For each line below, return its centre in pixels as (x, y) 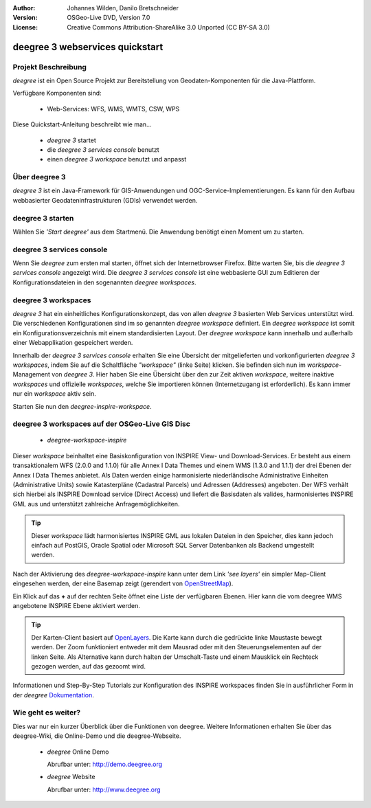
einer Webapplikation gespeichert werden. (73, 343)
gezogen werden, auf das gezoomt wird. (88, 666)
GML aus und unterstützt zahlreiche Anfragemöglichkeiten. (96, 504)
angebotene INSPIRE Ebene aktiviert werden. (77, 605)
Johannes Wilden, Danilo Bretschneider (123, 8)
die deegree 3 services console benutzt (103, 149)
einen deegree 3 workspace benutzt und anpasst (117, 159)
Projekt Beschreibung (50, 67)
